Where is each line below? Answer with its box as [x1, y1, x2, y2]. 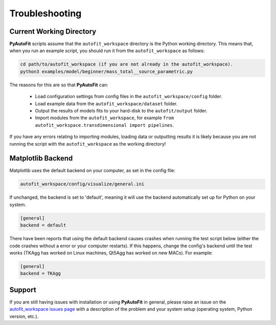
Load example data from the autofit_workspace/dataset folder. [35, 100, 178, 107]
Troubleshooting [9, 8, 82, 19]
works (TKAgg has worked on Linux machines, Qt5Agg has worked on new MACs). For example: [9, 249, 213, 256]
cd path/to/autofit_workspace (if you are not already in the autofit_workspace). [20, 61, 234, 67]
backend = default [20, 222, 66, 228]
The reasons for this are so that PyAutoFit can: [9, 82, 108, 88]
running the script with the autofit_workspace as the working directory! [9, 141, 166, 147]
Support [9, 285, 36, 294]
